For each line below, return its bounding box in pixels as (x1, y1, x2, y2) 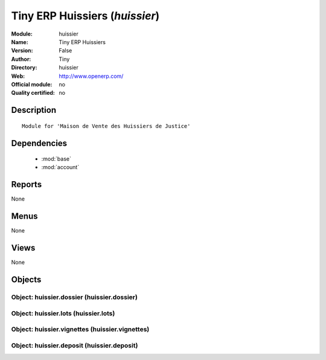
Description (11, 105, 57, 115)
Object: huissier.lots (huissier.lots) (11, 309, 115, 317)
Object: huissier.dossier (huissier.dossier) (11, 293, 138, 301)
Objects (11, 275, 42, 285)
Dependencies (11, 138, 68, 148)
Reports (11, 179, 42, 190)
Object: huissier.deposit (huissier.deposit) (11, 341, 138, 350)
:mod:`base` (41, 155, 72, 162)
